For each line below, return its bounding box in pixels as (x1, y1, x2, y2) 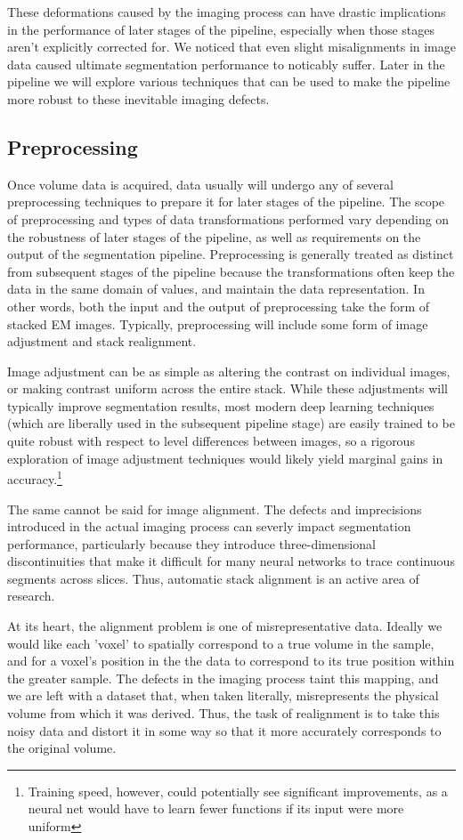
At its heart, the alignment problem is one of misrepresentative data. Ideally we (7, 617, 443, 635)
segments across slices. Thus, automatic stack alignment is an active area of (7, 569, 419, 587)
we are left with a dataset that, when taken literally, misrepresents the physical (7, 686, 439, 705)
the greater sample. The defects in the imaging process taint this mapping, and (7, 668, 439, 687)
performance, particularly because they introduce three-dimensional (7, 534, 376, 553)
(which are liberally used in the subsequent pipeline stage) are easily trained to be (7, 414, 455, 432)
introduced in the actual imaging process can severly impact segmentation (7, 517, 411, 536)
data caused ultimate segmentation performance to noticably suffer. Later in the (7, 54, 445, 73)
